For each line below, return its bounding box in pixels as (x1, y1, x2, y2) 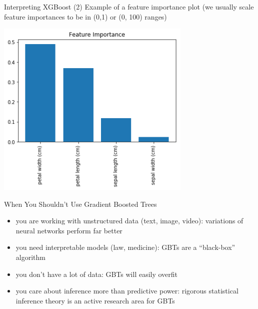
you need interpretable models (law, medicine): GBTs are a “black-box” (15, 242, 235, 252)
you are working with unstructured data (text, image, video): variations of (15, 215, 243, 226)
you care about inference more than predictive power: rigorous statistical (15, 285, 238, 296)
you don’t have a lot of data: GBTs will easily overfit (15, 268, 178, 279)
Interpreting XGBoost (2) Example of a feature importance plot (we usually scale (4, 2, 254, 12)
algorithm (15, 251, 45, 262)
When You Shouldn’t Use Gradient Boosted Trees (4, 198, 157, 209)
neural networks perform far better (15, 225, 122, 235)
